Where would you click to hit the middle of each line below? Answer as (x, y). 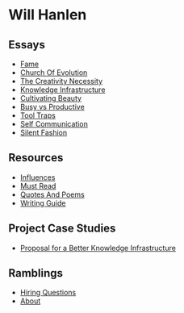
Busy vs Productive (52, 107)
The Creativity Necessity (61, 81)
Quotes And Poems (52, 194)
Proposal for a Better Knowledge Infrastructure (98, 248)
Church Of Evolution (54, 73)
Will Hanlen (48, 15)
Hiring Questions (48, 293)
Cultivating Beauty (51, 98)
